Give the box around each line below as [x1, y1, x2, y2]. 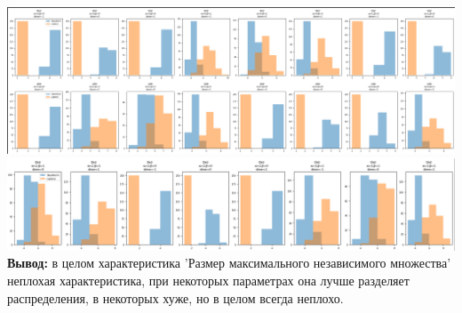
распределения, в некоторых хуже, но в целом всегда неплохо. [7, 288, 344, 307]
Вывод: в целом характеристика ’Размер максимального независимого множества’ [7, 253, 451, 272]
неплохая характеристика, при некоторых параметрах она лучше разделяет [7, 271, 410, 289]
